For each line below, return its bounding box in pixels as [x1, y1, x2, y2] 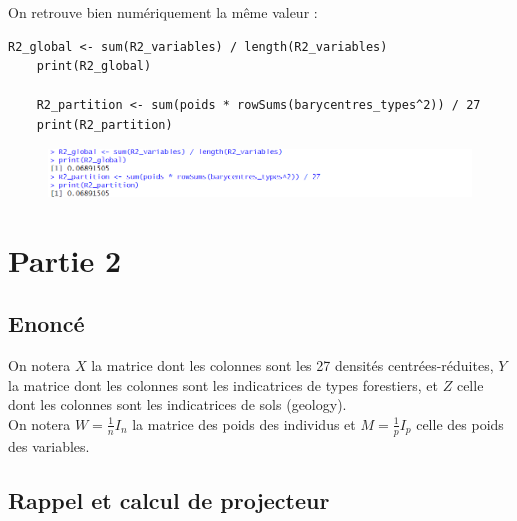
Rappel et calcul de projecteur [8, 484, 330, 515]
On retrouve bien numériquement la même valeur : [8, 2, 318, 22]
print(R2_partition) [36, 117, 173, 132]
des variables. [8, 435, 90, 456]
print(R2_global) [36, 59, 152, 74]
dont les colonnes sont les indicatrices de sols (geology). [8, 394, 347, 415]
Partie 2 [8, 239, 122, 280]
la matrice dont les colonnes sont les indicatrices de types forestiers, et [8, 374, 439, 395]
